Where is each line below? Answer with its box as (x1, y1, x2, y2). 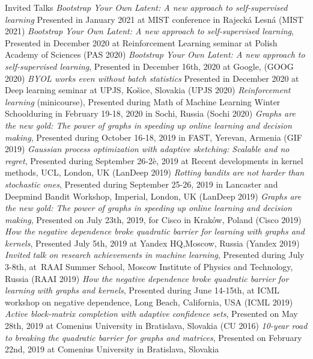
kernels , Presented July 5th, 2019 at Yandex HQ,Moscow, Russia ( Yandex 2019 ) (5, 236, 300, 249)
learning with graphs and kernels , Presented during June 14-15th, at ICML (5, 284, 280, 296)
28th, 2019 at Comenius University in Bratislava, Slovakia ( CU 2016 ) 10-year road (5, 319, 308, 332)
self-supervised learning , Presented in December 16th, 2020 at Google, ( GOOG (5, 60, 294, 72)
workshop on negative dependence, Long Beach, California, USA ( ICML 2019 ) (5, 295, 293, 308)
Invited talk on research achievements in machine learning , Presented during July (5, 248, 305, 261)
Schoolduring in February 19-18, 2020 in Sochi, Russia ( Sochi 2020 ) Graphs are (5, 107, 296, 120)
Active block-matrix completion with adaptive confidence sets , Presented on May (5, 307, 298, 320)
